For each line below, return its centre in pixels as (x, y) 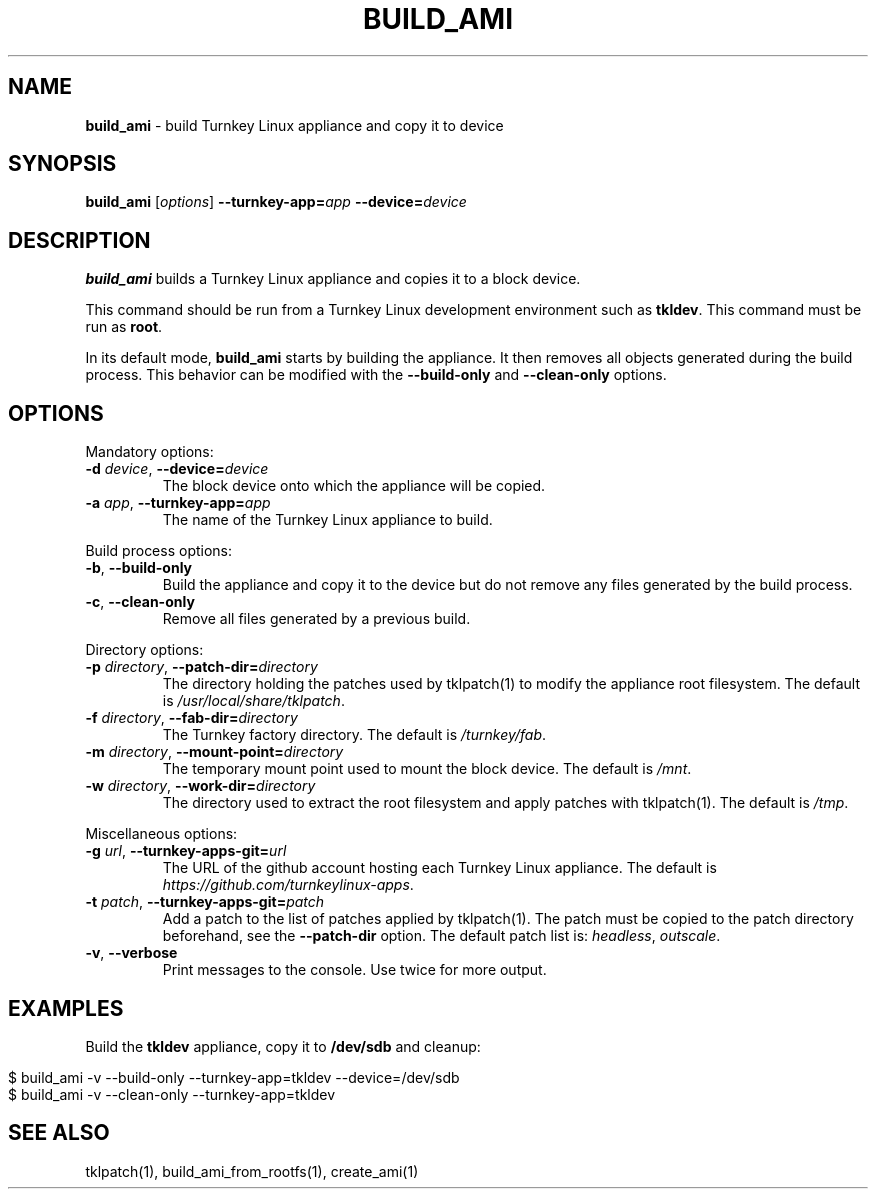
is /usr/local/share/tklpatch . (253, 701)
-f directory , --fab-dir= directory (191, 718)
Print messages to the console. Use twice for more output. (354, 970)
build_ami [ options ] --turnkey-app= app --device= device (276, 202)
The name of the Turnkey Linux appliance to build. (327, 520)
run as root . (124, 327)
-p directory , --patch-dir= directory (201, 667)
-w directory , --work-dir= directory (200, 786)
